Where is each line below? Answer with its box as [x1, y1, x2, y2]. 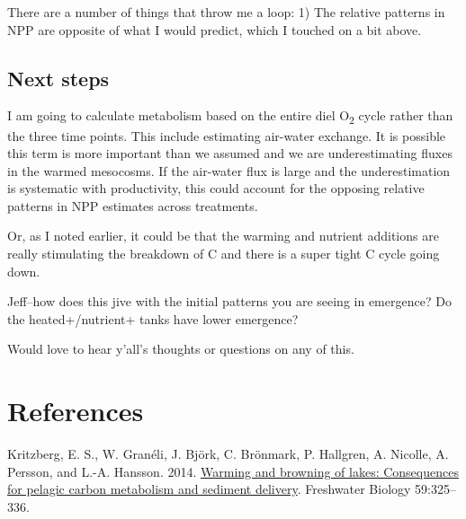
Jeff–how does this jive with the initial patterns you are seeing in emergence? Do [7, 292, 452, 311]
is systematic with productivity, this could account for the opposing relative [7, 179, 425, 198]
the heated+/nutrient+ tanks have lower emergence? [7, 309, 299, 328]
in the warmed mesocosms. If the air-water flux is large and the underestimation [7, 161, 451, 180]
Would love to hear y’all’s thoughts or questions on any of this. [7, 339, 354, 358]
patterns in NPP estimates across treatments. [7, 196, 258, 215]
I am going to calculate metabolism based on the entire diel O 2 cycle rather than [7, 106, 453, 128]
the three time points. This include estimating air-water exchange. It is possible [7, 126, 446, 145]
